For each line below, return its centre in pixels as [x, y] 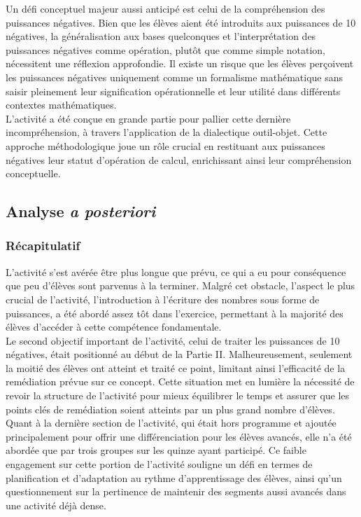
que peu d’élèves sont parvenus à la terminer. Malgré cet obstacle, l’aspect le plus [180, 285]
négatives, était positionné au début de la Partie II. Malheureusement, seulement [179, 354]
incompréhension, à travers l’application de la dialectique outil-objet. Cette [167, 132]
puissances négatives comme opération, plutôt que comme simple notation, [165, 49]
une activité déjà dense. [56, 505]
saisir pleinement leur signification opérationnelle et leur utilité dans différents [173, 91]
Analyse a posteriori [81, 211]
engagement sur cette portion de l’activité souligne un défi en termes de [159, 464]
